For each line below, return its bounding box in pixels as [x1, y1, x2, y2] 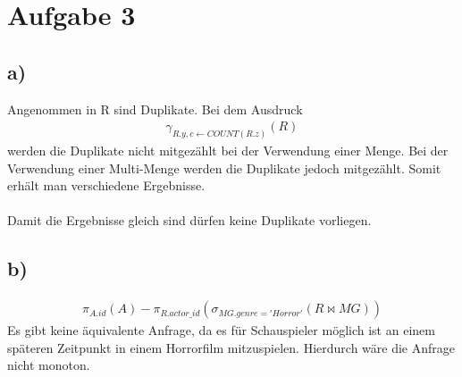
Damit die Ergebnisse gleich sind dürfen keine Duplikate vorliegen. [7, 211, 372, 230]
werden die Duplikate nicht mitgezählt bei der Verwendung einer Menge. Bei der [7, 141, 449, 160]
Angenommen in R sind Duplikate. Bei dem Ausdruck [7, 99, 303, 118]
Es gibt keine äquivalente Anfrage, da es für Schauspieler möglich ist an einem [7, 321, 435, 339]
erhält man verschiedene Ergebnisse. [7, 176, 206, 195]
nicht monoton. [7, 356, 90, 374]
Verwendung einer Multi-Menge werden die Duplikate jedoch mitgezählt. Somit [7, 158, 441, 177]
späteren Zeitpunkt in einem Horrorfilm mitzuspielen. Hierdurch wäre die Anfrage [7, 338, 455, 356]
